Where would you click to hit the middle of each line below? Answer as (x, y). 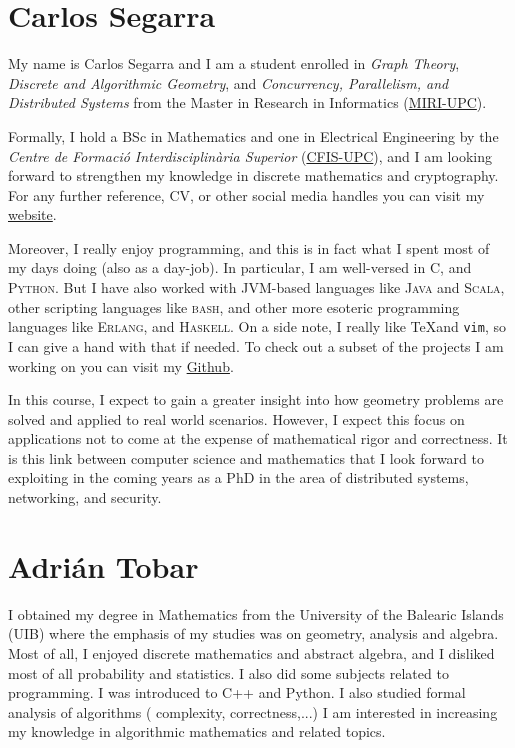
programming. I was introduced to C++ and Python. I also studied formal (237, 692)
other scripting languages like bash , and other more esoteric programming (234, 306)
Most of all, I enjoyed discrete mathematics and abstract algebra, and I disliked (251, 652)
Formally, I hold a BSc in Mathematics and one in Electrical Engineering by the (253, 135)
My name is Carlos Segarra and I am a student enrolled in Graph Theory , (234, 63)
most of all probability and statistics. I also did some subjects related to (228, 672)
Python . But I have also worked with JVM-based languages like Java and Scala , (256, 287)
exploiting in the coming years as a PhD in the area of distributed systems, (238, 477)
